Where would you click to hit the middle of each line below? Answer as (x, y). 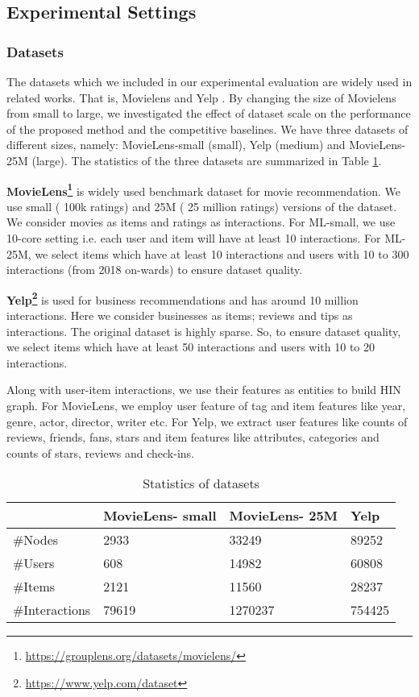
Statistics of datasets (201, 483)
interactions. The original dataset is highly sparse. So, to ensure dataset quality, (204, 331)
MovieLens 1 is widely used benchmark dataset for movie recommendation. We (204, 189)
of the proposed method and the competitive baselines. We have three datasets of (207, 129)
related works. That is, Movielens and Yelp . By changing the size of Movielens (201, 97)
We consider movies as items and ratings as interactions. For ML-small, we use (201, 222)
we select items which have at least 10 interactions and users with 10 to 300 (222, 253)
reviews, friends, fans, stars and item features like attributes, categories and (193, 437)
